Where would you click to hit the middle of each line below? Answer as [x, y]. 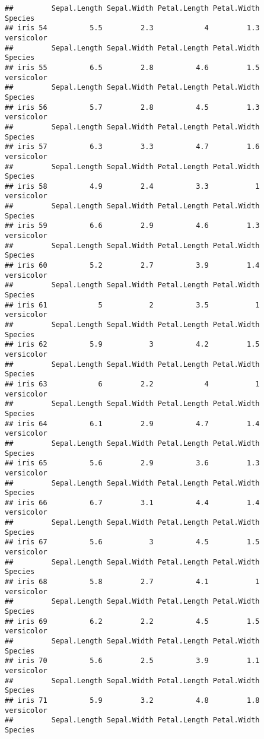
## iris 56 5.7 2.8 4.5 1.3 [132, 107]
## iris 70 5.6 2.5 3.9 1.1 [132, 661]
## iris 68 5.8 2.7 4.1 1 [132, 582]
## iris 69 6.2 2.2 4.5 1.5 [132, 621]
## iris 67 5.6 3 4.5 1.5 [132, 542]
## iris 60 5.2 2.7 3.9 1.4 [132, 266]
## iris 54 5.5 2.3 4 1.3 [132, 28]
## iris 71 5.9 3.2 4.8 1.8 [132, 700]
